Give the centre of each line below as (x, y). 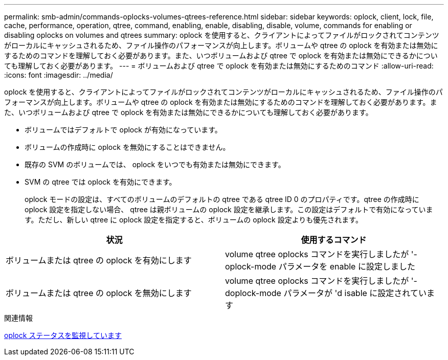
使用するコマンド (334, 240)
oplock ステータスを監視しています (63, 335)
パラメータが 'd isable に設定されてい (355, 293)
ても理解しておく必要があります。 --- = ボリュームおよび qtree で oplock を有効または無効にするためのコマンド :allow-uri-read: (219, 66)
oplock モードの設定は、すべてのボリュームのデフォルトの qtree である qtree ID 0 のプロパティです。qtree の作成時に (222, 199)
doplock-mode (253, 293)
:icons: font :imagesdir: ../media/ (59, 75)
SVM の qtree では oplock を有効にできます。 (100, 182)
